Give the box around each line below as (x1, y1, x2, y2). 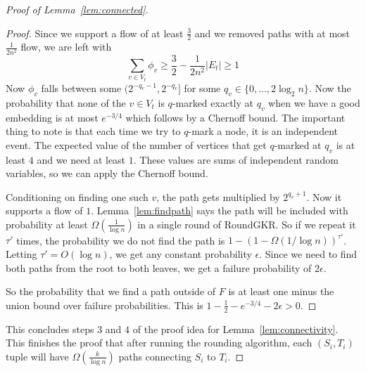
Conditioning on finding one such (6, 189, 149, 204)
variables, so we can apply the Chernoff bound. (6, 166, 208, 181)
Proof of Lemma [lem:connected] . (6, 2, 149, 16)
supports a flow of (6, 203, 83, 218)
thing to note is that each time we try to (6, 124, 181, 138)
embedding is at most (6, 110, 99, 124)
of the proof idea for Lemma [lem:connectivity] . (132, 321, 339, 336)
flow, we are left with (20, 39, 112, 54)
